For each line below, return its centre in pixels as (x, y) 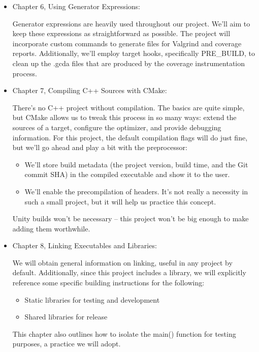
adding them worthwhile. (51, 228)
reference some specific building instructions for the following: (108, 283)
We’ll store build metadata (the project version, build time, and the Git (136, 164)
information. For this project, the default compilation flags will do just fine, (130, 137)
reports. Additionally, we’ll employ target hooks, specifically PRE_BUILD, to (134, 53)
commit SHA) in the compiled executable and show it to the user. (127, 174)
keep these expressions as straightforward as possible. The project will (121, 33)
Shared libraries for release (66, 317)
